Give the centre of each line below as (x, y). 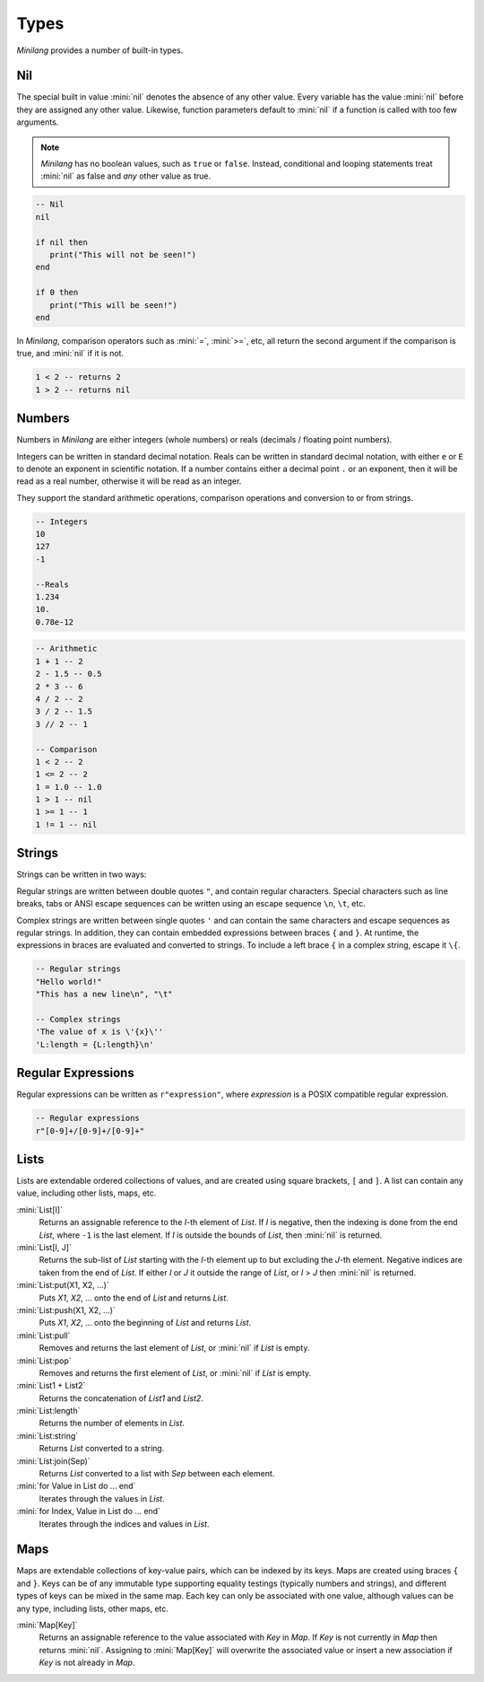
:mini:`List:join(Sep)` (53, 1461)
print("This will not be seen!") (123, 254)
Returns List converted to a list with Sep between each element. (157, 1474)
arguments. (38, 122)
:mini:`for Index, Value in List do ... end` (89, 1511)
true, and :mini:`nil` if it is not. (70, 354)
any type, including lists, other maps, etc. (93, 1608)
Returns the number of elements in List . (112, 1424)
